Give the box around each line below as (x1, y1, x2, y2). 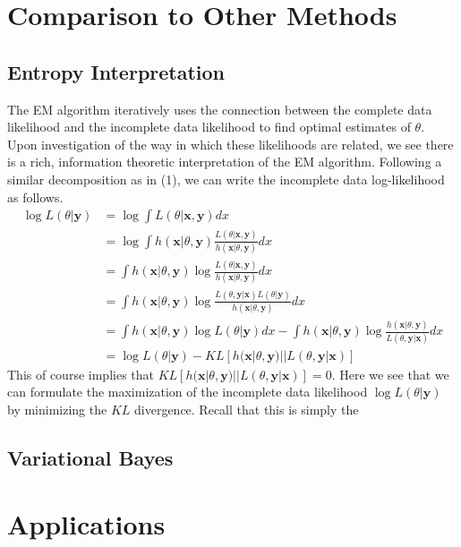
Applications (7, 505, 166, 542)
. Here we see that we (331, 364, 449, 383)
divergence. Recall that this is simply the (134, 400, 359, 419)
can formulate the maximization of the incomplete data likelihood (7, 382, 368, 401)
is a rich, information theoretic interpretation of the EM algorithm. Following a (7, 152, 442, 171)
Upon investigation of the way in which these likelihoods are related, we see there (7, 134, 454, 153)
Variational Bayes (7, 444, 174, 471)
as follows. (7, 187, 64, 206)
